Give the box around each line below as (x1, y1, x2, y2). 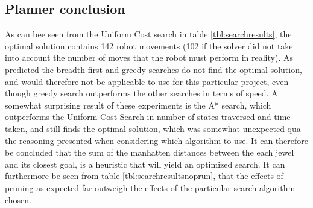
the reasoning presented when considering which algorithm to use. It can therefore (5, 134, 308, 147)
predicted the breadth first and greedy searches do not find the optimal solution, (5, 63, 302, 75)
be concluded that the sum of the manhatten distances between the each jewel (5, 146, 294, 159)
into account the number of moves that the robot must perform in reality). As (5, 51, 293, 64)
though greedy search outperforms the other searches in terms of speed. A (5, 87, 278, 99)
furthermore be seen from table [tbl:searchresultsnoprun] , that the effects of (5, 169, 283, 182)
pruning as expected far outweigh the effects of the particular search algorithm (5, 181, 296, 194)
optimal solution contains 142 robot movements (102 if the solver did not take (5, 39, 293, 52)
